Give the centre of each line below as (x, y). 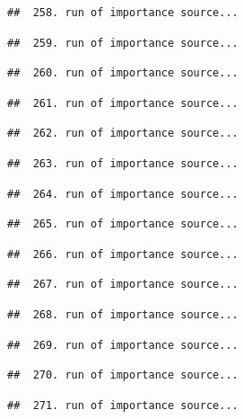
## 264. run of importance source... (123, 194)
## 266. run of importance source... (123, 254)
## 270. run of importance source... (123, 375)
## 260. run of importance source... (123, 73)
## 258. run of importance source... (123, 13)
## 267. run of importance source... (123, 285)
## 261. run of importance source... (123, 103)
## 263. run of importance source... (123, 163)
